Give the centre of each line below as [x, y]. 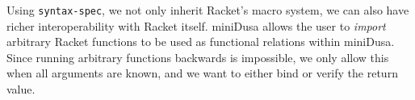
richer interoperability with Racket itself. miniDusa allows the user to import [196, 25]
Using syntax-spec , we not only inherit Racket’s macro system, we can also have [208, 10]
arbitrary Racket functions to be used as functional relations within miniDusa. [201, 42]
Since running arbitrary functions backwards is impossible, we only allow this [198, 57]
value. [21, 89]
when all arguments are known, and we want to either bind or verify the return [202, 73]
